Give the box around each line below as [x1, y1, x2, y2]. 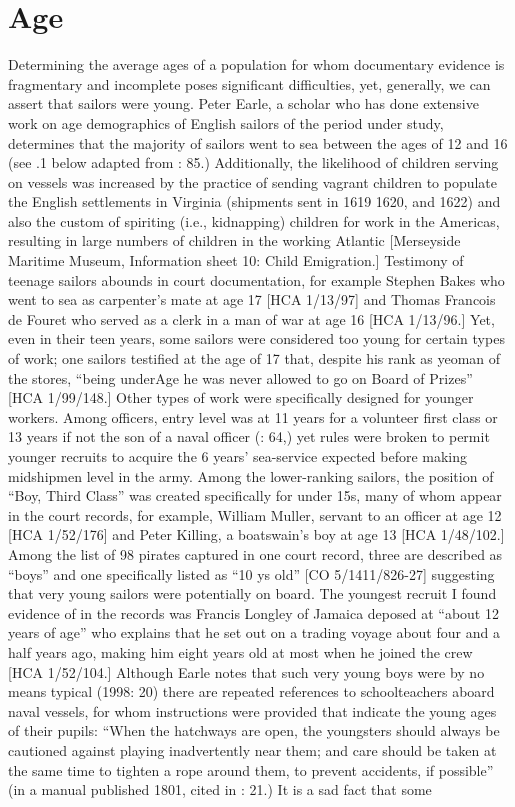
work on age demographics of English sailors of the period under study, [8, 112, 444, 133]
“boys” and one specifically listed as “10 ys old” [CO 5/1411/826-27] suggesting [8, 563, 495, 584]
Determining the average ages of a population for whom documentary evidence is [8, 54, 505, 75]
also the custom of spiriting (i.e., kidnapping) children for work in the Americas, [8, 210, 500, 231]
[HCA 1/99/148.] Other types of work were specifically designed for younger [8, 387, 474, 408]
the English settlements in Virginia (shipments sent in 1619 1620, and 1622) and [8, 191, 501, 212]
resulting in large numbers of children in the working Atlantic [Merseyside [8, 230, 461, 251]
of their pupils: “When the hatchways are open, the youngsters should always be [8, 720, 500, 741]
